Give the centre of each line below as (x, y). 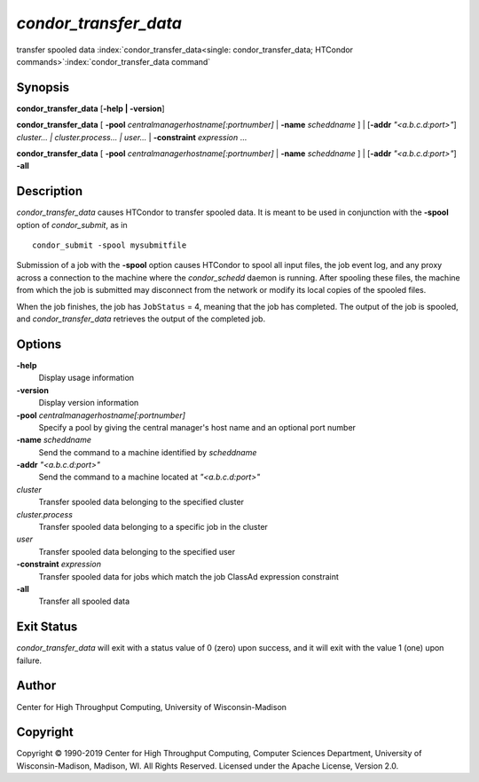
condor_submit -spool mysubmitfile (110, 245)
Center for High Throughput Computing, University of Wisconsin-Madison (152, 707)
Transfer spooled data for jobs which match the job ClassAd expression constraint (188, 576)
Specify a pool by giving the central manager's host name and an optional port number (197, 427)
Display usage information (86, 378)
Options (39, 344)
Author (36, 686)
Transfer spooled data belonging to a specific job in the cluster (153, 527)
